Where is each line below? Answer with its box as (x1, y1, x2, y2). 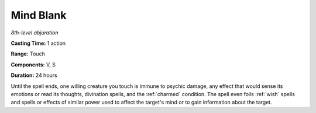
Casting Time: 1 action (11, 40, 66, 47)
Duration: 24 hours (11, 72, 58, 79)
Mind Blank (11, 9, 67, 22)
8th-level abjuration (11, 29, 59, 36)
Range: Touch (11, 50, 45, 58)
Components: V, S (11, 61, 56, 68)
